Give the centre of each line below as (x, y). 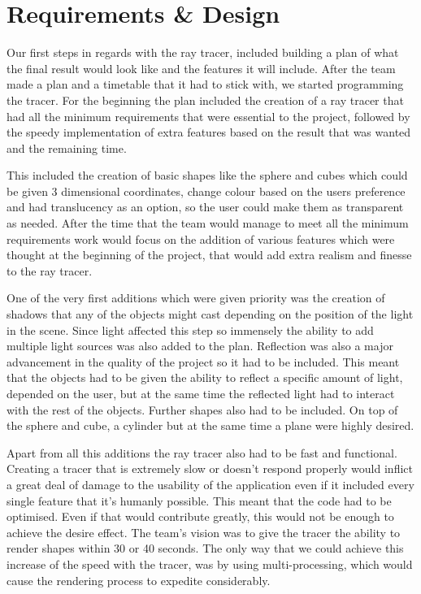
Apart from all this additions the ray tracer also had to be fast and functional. (202, 452)
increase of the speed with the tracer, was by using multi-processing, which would (210, 564)
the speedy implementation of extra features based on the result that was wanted (209, 132)
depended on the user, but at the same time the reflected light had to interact (201, 393)
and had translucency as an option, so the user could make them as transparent (205, 207)
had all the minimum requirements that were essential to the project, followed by (208, 116)
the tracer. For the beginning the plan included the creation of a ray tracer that (205, 100)
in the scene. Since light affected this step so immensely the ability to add (190, 330)
